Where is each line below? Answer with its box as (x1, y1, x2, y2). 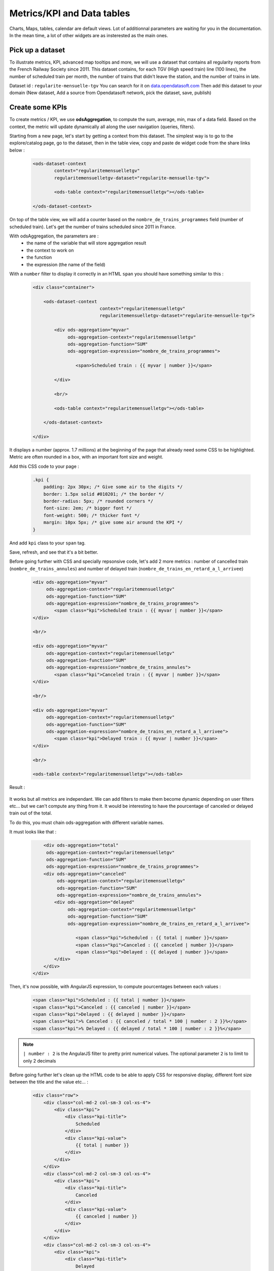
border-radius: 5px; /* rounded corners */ (43, 498, 153, 504)
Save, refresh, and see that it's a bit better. (9, 549, 98, 555)
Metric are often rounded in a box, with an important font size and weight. (9, 454, 163, 460)
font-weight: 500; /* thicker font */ (43, 512, 140, 518)
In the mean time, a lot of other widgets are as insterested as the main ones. (9, 32, 168, 38)
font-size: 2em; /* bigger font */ (43, 505, 132, 511)
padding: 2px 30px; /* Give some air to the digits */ (43, 484, 183, 490)
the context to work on (26, 247, 74, 253)
